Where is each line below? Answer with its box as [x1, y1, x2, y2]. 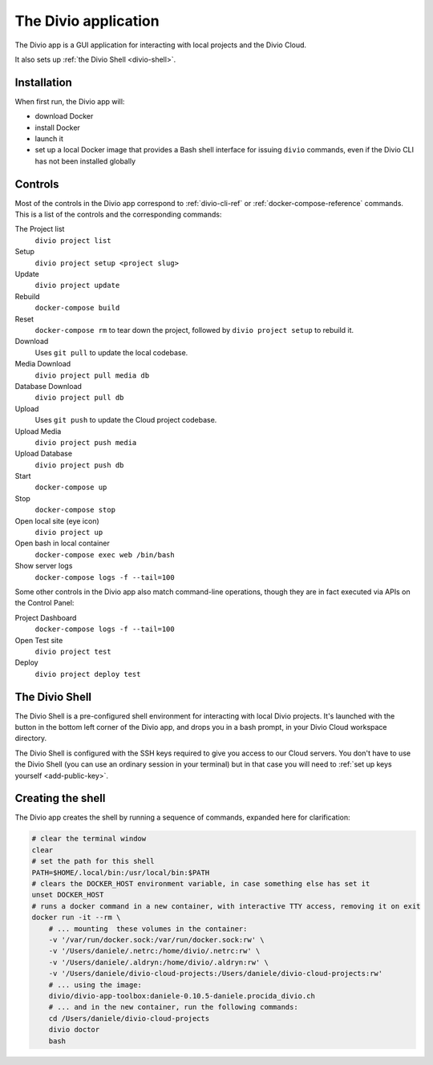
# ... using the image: [48, 980, 142, 990]
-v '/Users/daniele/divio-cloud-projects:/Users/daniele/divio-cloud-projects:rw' [48, 969, 383, 978]
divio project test [34, 646, 111, 656]
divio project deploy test [34, 670, 141, 678]
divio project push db [34, 460, 124, 469]
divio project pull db [34, 393, 124, 403]
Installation [14, 75, 72, 89]
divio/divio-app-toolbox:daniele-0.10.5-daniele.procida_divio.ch [48, 991, 316, 1000]
